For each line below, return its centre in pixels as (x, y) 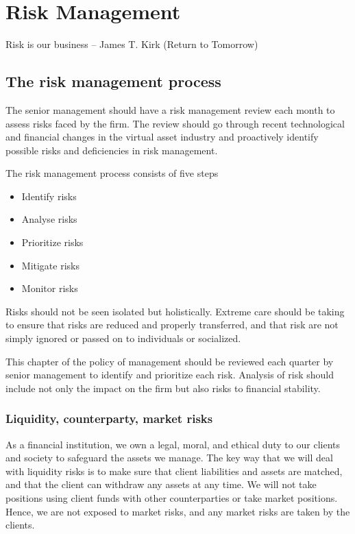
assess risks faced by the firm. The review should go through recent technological (175, 123)
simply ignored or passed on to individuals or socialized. (123, 338)
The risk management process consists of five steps (112, 173)
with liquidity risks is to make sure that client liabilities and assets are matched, (174, 471)
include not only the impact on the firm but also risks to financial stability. (163, 388)
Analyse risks (49, 219)
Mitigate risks (50, 265)
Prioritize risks (52, 242)
